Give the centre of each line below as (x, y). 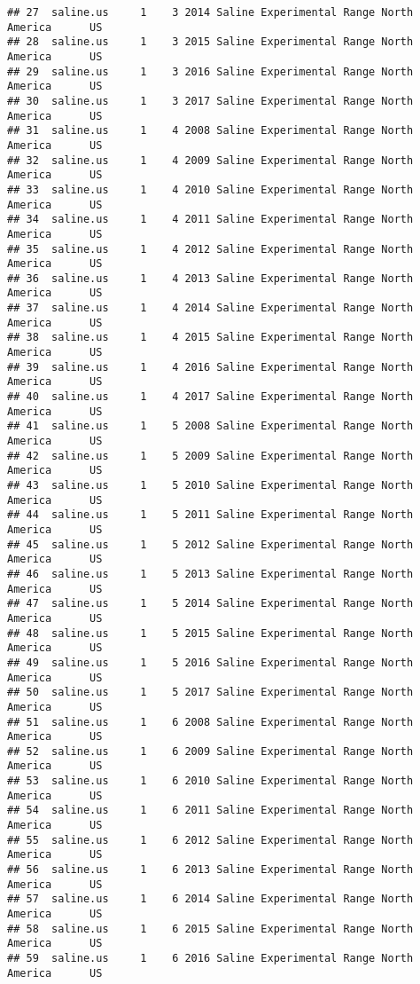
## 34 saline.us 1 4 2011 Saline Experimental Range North (210, 220)
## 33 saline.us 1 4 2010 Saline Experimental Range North (210, 189)
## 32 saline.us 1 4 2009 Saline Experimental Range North (210, 160)
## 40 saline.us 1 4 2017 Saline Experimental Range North (210, 397)
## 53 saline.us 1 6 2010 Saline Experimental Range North (210, 781)
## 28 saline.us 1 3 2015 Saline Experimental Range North (210, 42)
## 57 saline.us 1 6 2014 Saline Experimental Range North (210, 899)
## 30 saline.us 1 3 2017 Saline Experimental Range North (210, 101)
